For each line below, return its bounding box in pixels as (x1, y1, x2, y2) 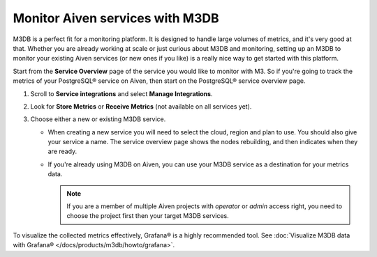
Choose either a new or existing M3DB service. (30, 115, 166, 123)
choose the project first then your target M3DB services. (66, 212, 230, 220)
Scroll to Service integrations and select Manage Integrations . (30, 89, 213, 98)
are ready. (47, 147, 77, 156)
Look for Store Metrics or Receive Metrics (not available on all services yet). (30, 102, 252, 111)
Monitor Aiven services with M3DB (13, 10, 219, 26)
